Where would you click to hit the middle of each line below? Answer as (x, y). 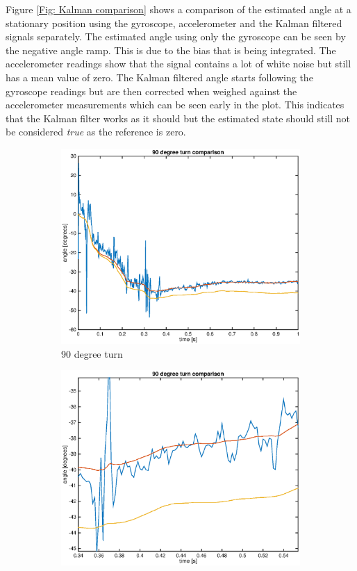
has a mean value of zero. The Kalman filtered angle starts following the (159, 77)
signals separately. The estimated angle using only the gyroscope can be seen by (176, 36)
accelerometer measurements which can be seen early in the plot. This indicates (175, 105)
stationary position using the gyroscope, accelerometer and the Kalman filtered (174, 23)
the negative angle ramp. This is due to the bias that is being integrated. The (171, 50)
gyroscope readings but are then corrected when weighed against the (151, 91)
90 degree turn (92, 353)
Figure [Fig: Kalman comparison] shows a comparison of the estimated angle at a (178, 9)
